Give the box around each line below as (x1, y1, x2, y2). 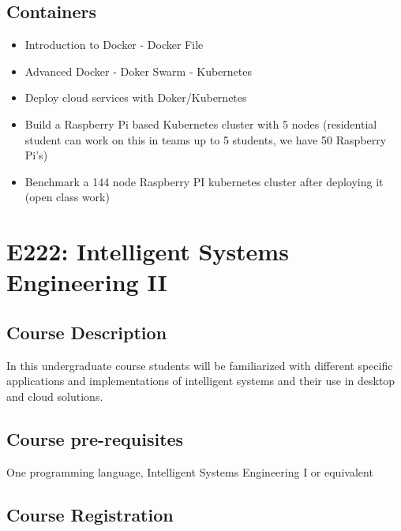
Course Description (6, 320, 167, 344)
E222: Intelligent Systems (6, 235, 289, 267)
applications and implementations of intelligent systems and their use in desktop (6, 372, 395, 389)
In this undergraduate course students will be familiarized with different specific (6, 357, 393, 373)
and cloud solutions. (6, 387, 103, 404)
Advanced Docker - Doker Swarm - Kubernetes (24, 62, 252, 79)
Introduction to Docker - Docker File (24, 36, 204, 53)
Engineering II (6, 266, 167, 298)
